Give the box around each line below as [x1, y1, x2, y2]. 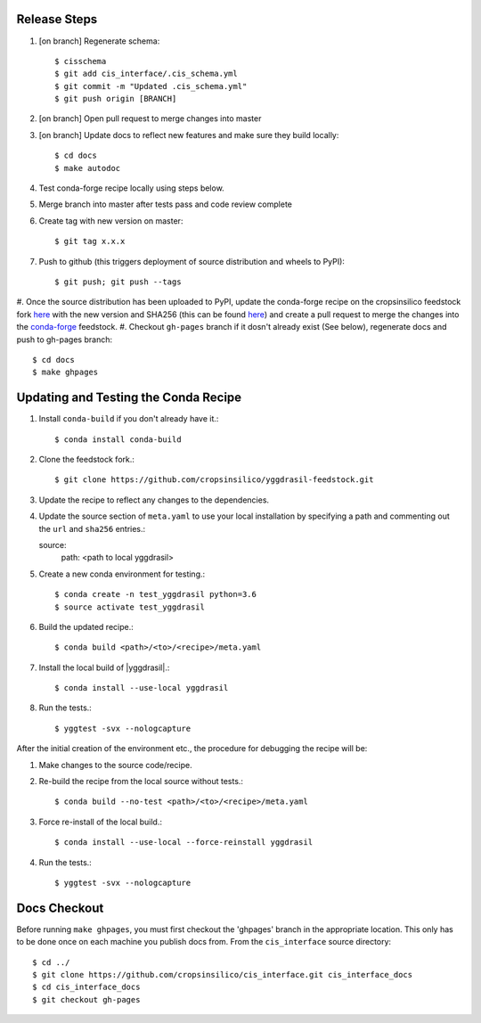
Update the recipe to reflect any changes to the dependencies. [38, 495, 270, 505]
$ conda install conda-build [54, 434, 182, 445]
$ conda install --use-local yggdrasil [54, 683, 229, 693]
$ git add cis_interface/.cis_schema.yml [54, 69, 238, 79]
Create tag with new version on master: [38, 215, 183, 226]
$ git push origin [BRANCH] [54, 94, 177, 104]
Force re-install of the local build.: [38, 816, 163, 827]
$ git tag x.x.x [54, 236, 126, 247]
